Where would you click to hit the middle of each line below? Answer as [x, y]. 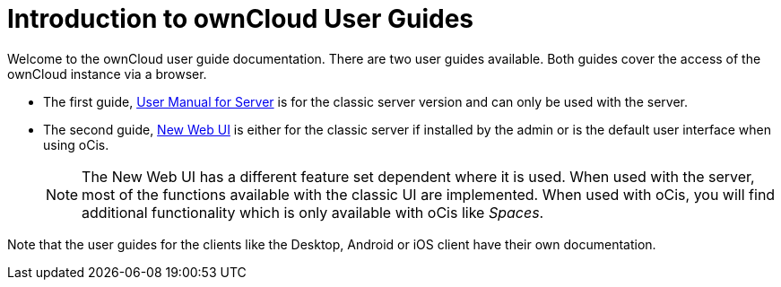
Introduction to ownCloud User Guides [240, 19]
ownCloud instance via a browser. [107, 74]
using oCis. [76, 144]
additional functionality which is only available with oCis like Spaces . [313, 212]
